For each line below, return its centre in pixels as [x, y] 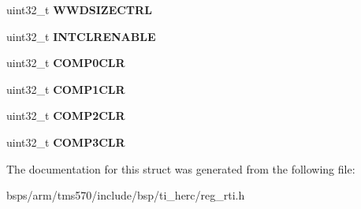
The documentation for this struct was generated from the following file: [181, 168]
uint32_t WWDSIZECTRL [79, 9]
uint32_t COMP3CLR [66, 142]
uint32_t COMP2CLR [66, 116]
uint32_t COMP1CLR [66, 89]
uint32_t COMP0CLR [66, 63]
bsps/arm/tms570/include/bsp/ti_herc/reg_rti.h [126, 195]
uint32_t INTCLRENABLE [81, 36]
